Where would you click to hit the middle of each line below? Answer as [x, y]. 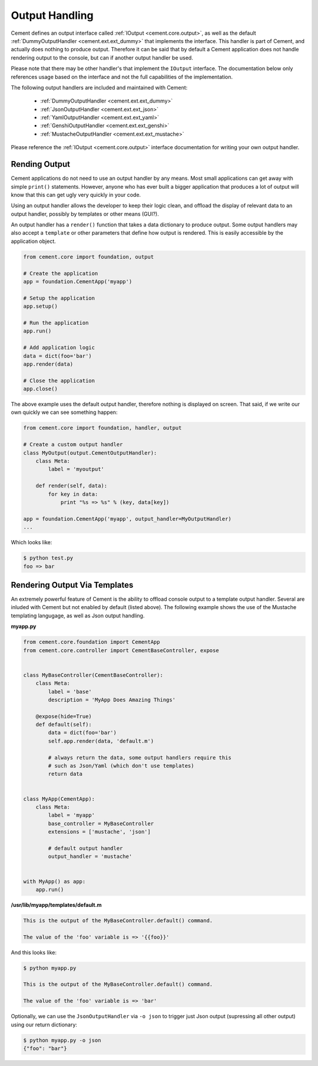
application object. [33, 241]
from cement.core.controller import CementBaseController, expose [121, 650]
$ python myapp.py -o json [62, 1040]
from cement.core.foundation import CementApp [92, 642]
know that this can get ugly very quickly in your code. [76, 195]
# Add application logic [59, 348]
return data [65, 774]
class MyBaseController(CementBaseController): [93, 675]
